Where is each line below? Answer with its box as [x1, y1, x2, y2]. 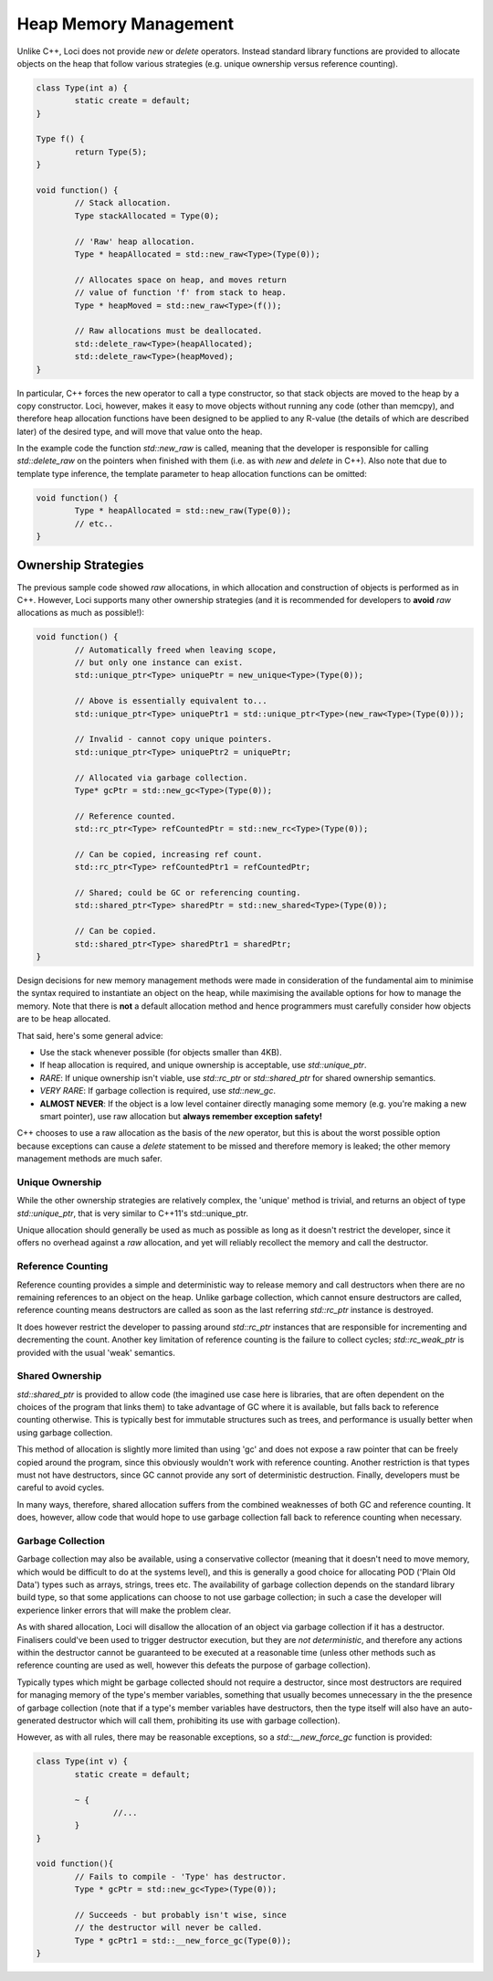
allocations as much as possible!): [16, 608, 145, 619]
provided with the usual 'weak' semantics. [16, 1347, 175, 1358]
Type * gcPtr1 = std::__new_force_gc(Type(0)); [74, 1935, 292, 1945]
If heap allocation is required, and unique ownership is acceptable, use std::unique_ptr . [39, 1060, 367, 1071]
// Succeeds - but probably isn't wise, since [74, 1910, 287, 1921]
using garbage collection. [16, 1426, 113, 1438]
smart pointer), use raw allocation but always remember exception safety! [39, 1110, 323, 1121]
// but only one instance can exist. [74, 658, 244, 668]
